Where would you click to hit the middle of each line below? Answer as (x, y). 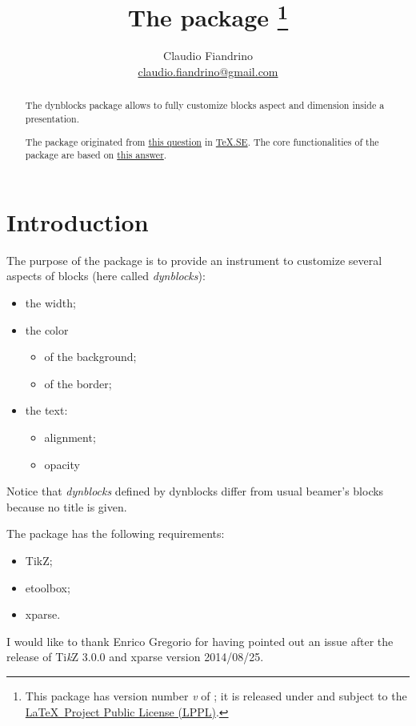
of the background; (90, 357)
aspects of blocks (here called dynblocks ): (106, 276)
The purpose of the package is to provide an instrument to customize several (194, 260)
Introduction (78, 221)
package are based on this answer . (96, 155)
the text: (46, 410)
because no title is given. (67, 506)
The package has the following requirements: (116, 533)
